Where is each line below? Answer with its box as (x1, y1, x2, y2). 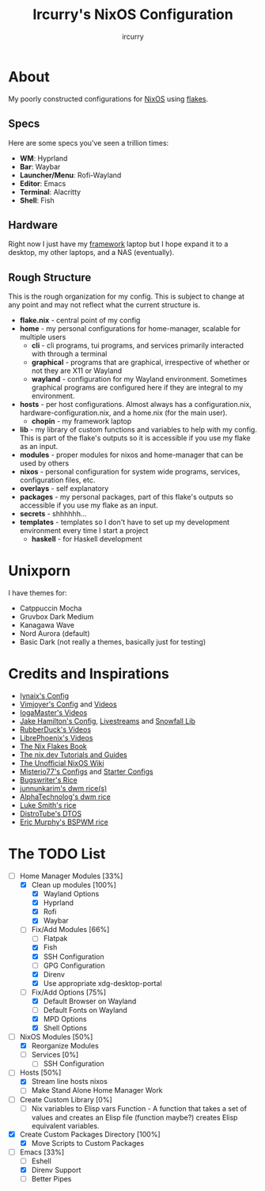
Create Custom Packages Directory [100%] (19, 1129, 161, 1139)
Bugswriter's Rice (19, 775, 78, 785)
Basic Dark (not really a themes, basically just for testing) (19, 637, 206, 647)
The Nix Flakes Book (19, 742, 87, 751)
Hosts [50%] (19, 1067, 62, 1078)
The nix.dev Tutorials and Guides (19, 750, 128, 759)
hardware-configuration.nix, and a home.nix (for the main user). (19, 408, 228, 417)
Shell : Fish (19, 196, 55, 205)
